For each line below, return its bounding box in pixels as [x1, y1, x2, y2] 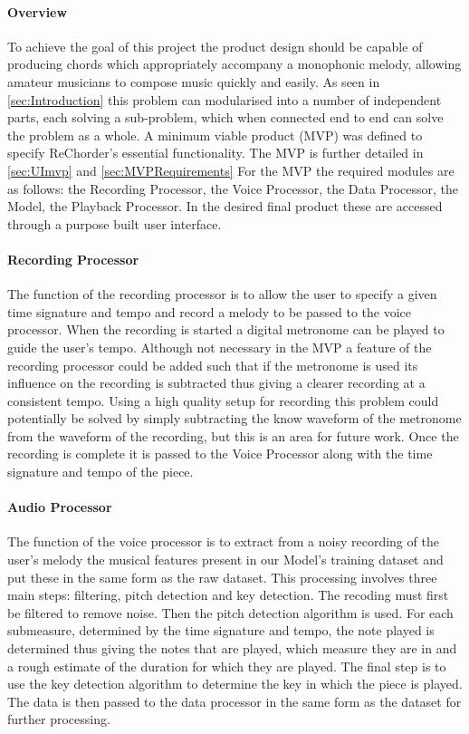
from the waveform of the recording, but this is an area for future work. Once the [7, 426, 459, 445]
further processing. [7, 710, 110, 729]
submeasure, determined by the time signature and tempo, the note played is [7, 621, 435, 640]
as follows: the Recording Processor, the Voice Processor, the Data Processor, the [7, 179, 459, 198]
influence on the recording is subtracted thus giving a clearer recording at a [7, 373, 426, 392]
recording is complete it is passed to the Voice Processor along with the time [7, 444, 433, 463]
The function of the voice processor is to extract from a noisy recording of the [7, 532, 439, 551]
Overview [7, 2, 68, 21]
